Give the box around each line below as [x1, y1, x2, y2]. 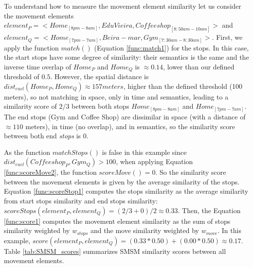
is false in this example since [102, 147, 187, 157]
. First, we [212, 32, 243, 42]
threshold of [4, 71, 39, 82]
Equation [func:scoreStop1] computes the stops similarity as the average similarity [4, 186, 249, 196]
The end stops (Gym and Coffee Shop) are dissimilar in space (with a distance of [4, 111, 246, 121]
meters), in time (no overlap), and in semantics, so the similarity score [25, 121, 235, 131]
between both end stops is [4, 131, 81, 141]
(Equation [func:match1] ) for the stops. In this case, [94, 42, 249, 52]
